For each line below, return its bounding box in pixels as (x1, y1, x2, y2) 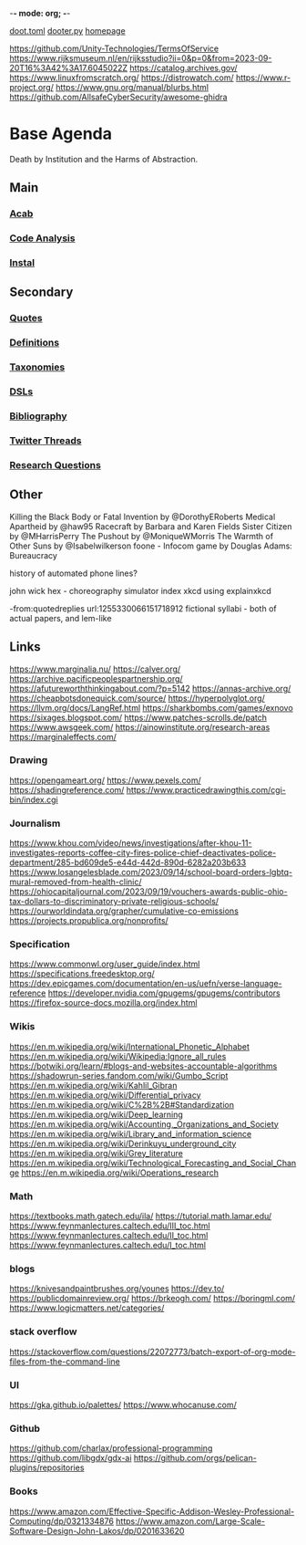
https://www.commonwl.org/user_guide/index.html (9, 958, 200, 970)
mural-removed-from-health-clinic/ (9, 876, 142, 888)
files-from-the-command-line (9, 1355, 121, 1367)
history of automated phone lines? (9, 568, 138, 579)
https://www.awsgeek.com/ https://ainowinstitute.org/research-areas (9, 721, 270, 733)
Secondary (9, 285, 74, 300)
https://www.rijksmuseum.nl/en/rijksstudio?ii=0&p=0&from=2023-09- (9, 53, 272, 63)
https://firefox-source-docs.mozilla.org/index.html (9, 997, 198, 1008)
